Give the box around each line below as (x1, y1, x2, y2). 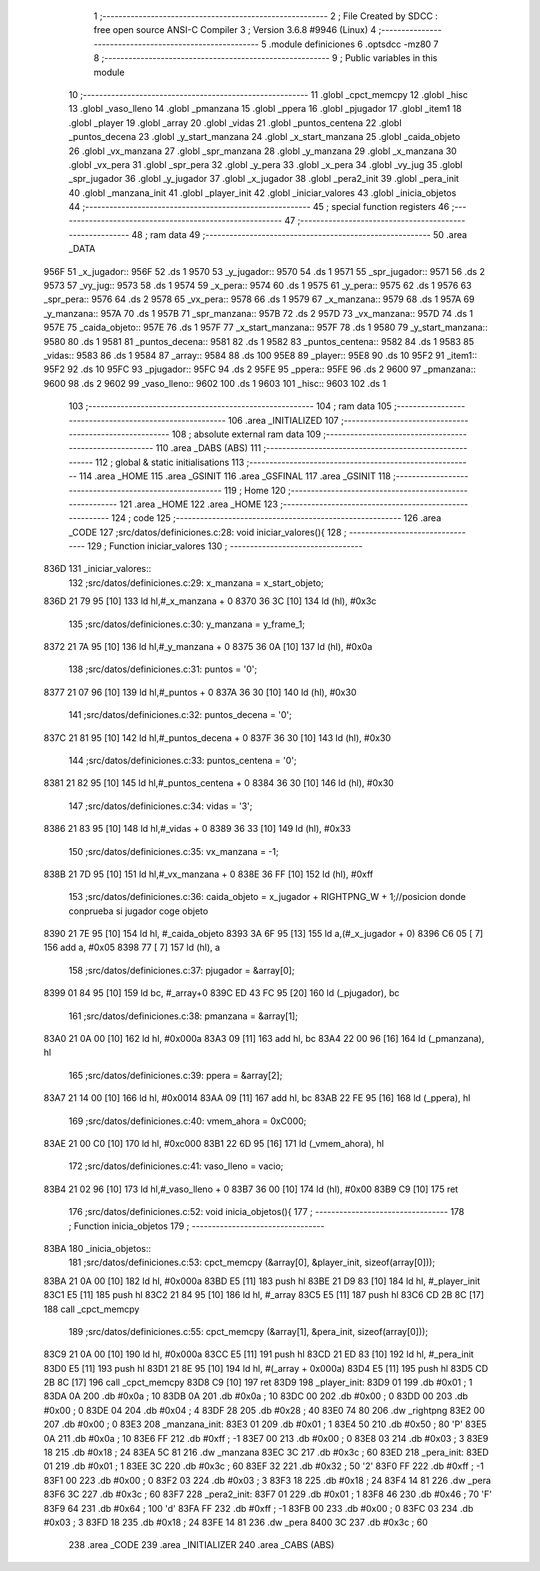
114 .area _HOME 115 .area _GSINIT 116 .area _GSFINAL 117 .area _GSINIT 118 (78, 470, 392, 482)
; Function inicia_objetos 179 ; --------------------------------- (68, 1220, 325, 1232)
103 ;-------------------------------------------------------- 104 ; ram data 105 (68, 400, 392, 412)
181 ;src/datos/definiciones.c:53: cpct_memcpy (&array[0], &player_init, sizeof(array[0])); (68, 1256, 435, 1269)
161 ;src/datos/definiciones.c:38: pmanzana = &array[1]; (68, 1010, 299, 1022)
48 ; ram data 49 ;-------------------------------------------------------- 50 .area (131, 228, 468, 240)
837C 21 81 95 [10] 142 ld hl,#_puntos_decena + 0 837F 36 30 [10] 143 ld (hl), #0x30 (43, 731, 392, 744)
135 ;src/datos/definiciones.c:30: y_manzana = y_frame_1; (68, 618, 305, 630)
